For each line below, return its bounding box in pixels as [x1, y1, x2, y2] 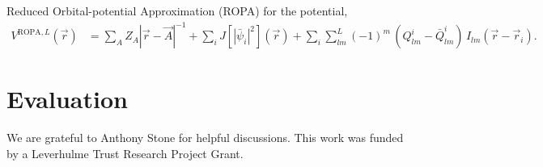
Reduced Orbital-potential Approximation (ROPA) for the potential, [6, 2, 348, 19]
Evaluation [6, 82, 128, 115]
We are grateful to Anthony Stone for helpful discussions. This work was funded [6, 129, 404, 146]
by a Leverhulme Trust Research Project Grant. [6, 144, 244, 161]
